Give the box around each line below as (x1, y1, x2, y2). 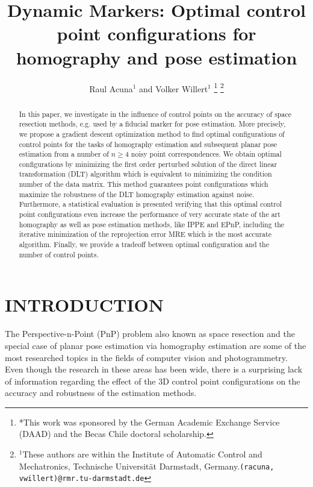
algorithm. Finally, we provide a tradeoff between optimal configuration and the (19, 239, 269, 250)
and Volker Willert (139, 82, 208, 95)
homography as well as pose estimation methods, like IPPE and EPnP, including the (19, 219, 285, 229)
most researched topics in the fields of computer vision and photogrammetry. (5, 351, 288, 363)
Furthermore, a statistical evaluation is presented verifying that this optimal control (19, 199, 282, 209)
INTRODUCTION (5, 292, 164, 317)
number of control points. (19, 249, 99, 259)
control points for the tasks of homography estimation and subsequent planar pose (19, 139, 277, 149)
